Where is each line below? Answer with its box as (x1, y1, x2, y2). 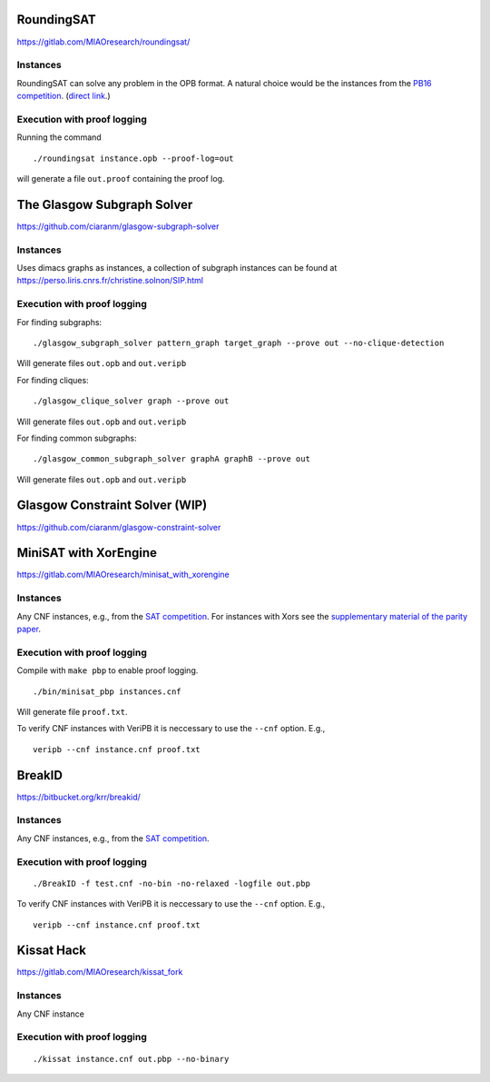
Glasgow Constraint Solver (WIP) (16, 498, 208, 513)
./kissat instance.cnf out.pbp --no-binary (33, 1054, 230, 1064)
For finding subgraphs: (16, 316, 103, 327)
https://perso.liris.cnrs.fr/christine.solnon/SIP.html (16, 275, 204, 286)
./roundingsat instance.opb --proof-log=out (33, 153, 235, 164)
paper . (16, 623, 41, 635)
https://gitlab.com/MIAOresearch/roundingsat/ (16, 36, 191, 47)
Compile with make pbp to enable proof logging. (16, 665, 199, 676)
